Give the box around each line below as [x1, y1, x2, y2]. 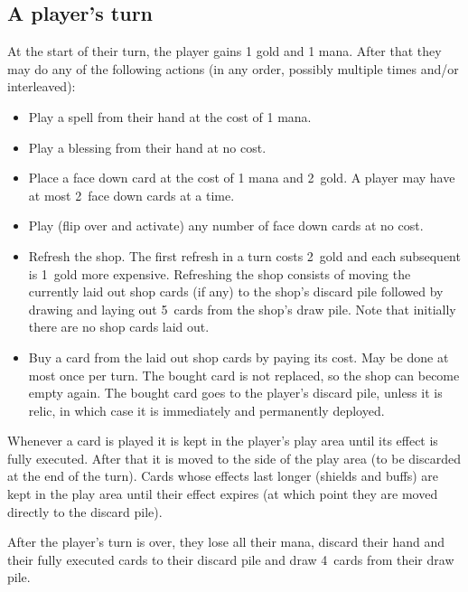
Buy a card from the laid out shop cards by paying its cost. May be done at [28, 347, 449, 366]
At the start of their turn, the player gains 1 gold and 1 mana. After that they [7, 42, 442, 61]
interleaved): [7, 77, 76, 96]
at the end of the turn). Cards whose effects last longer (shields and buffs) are [7, 466, 439, 485]
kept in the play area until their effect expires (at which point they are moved [7, 484, 438, 503]
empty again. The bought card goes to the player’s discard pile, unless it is [28, 383, 443, 402]
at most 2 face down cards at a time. [28, 185, 235, 204]
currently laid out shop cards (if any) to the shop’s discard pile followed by [28, 282, 444, 301]
